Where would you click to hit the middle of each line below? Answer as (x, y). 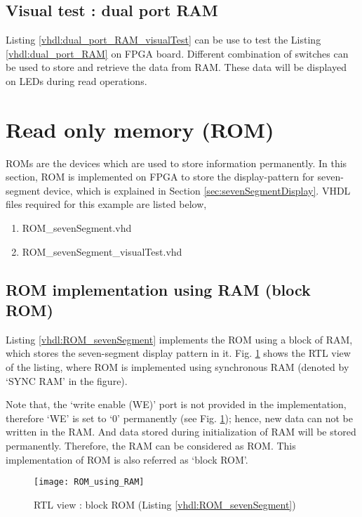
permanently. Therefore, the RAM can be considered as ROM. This (151, 446)
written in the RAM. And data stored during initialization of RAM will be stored (181, 432)
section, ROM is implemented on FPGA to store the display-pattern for (160, 177)
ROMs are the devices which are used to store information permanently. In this (176, 163)
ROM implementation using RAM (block (158, 289)
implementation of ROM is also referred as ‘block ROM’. (127, 459)
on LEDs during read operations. (76, 80)
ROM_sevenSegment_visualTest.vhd (102, 251)
